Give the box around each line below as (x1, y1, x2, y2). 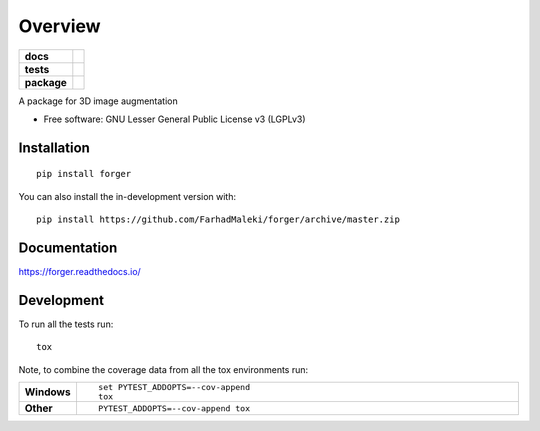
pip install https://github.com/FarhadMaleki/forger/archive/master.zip (36, 214, 400, 225)
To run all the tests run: (18, 318, 114, 330)
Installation (18, 139, 90, 156)
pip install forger (36, 168, 132, 180)
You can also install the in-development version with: (18, 190, 237, 202)
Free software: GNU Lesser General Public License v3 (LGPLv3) (43, 113, 306, 125)
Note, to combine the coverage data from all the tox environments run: (18, 363, 309, 375)
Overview (18, 15, 101, 37)
